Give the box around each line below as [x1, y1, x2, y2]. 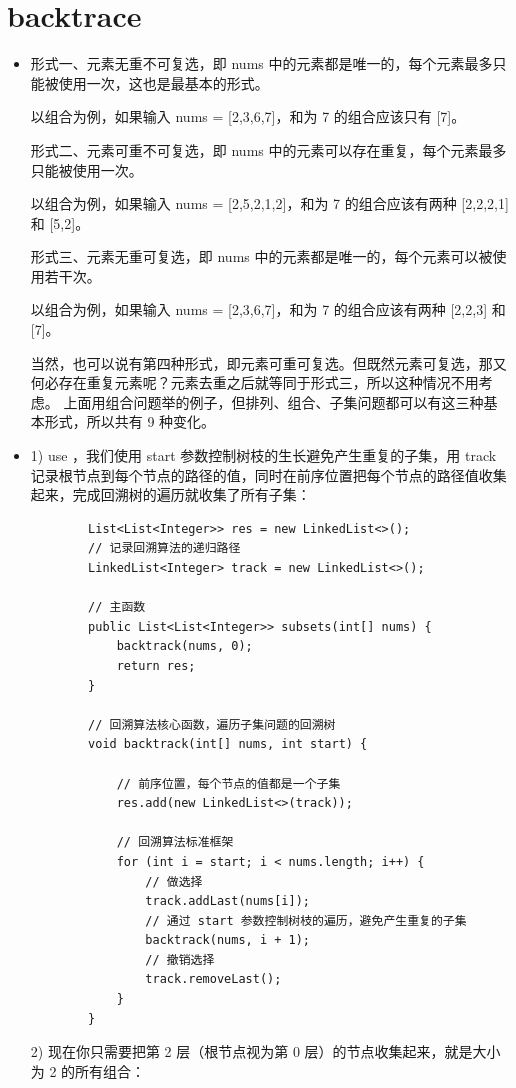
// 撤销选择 [145, 952, 215, 967]
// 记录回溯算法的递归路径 [88, 541, 241, 556]
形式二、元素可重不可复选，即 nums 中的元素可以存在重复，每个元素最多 [30, 139, 507, 160]
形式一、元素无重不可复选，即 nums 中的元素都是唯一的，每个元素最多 [30, 53, 493, 74]
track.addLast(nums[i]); [145, 894, 310, 909]
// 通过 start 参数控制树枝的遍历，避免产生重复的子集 [145, 913, 467, 928]
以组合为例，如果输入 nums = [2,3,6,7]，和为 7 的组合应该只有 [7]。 [30, 106, 466, 127]
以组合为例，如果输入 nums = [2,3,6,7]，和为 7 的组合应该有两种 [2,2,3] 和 [30, 299, 506, 320]
